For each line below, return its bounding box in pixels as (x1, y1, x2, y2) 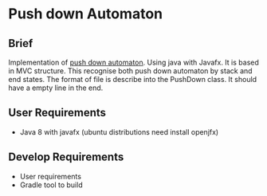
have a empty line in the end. (8, 83, 104, 92)
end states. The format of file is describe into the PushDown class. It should (8, 75, 257, 84)
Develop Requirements (8, 151, 124, 164)
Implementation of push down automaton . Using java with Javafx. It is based (8, 57, 259, 67)
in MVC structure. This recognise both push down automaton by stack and (8, 66, 253, 76)
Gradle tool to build (19, 180, 83, 190)
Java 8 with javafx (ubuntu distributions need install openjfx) (19, 127, 219, 136)
